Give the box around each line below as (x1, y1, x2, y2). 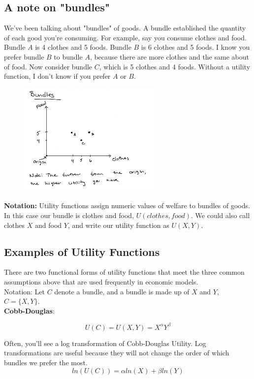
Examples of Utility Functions (4, 244, 160, 259)
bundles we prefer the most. (4, 357, 88, 368)
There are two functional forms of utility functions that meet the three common (4, 267, 245, 277)
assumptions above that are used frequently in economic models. (4, 276, 198, 286)
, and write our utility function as (67, 220, 169, 230)
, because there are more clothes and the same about (90, 51, 249, 62)
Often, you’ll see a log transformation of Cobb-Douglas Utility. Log (4, 338, 206, 348)
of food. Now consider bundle (4, 61, 93, 71)
